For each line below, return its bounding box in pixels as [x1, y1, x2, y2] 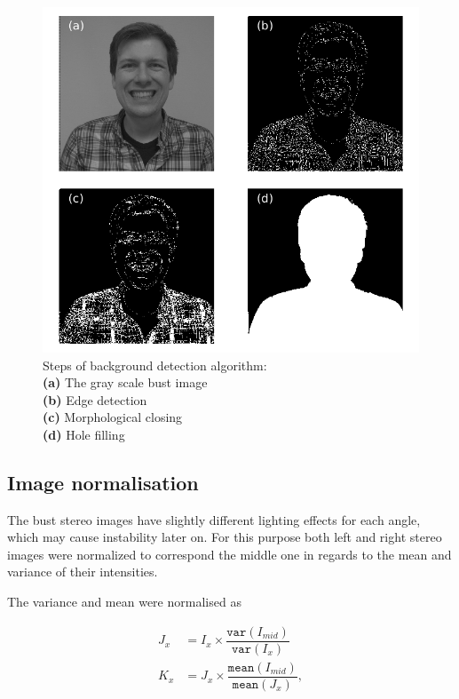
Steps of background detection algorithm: [43, 355, 267, 374]
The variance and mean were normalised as [7, 592, 241, 611]
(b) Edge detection [43, 390, 147, 409]
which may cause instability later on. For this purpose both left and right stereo [7, 528, 442, 546]
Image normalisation [7, 468, 199, 496]
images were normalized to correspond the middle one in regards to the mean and [7, 544, 452, 563]
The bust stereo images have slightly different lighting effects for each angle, [7, 510, 421, 528]
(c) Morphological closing [43, 408, 183, 426]
